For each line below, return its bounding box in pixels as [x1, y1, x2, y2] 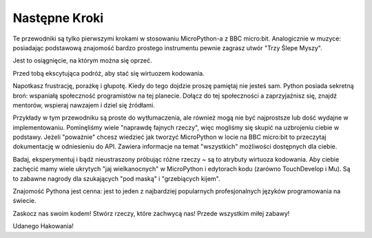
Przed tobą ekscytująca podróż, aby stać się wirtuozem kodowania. [12, 69, 205, 77]
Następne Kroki [12, 10, 104, 25]
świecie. [12, 197, 37, 205]
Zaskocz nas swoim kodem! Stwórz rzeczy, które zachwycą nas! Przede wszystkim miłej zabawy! [12, 209, 290, 217]
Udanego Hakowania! [12, 222, 74, 230]
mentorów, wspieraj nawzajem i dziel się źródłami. [12, 100, 155, 109]
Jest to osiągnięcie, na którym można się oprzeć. [12, 56, 153, 65]
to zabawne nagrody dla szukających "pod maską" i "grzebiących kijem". [12, 174, 220, 182]
